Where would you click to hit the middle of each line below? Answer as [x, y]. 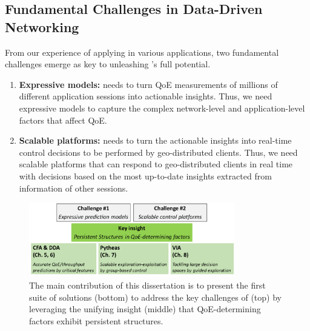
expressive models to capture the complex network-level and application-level [162, 108]
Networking [42, 26]
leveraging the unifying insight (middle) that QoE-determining [145, 309]
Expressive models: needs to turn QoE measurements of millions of [148, 84]
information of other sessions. [74, 188]
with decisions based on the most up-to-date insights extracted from [145, 176]
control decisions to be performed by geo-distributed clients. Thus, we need [158, 152]
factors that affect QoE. [63, 120]
